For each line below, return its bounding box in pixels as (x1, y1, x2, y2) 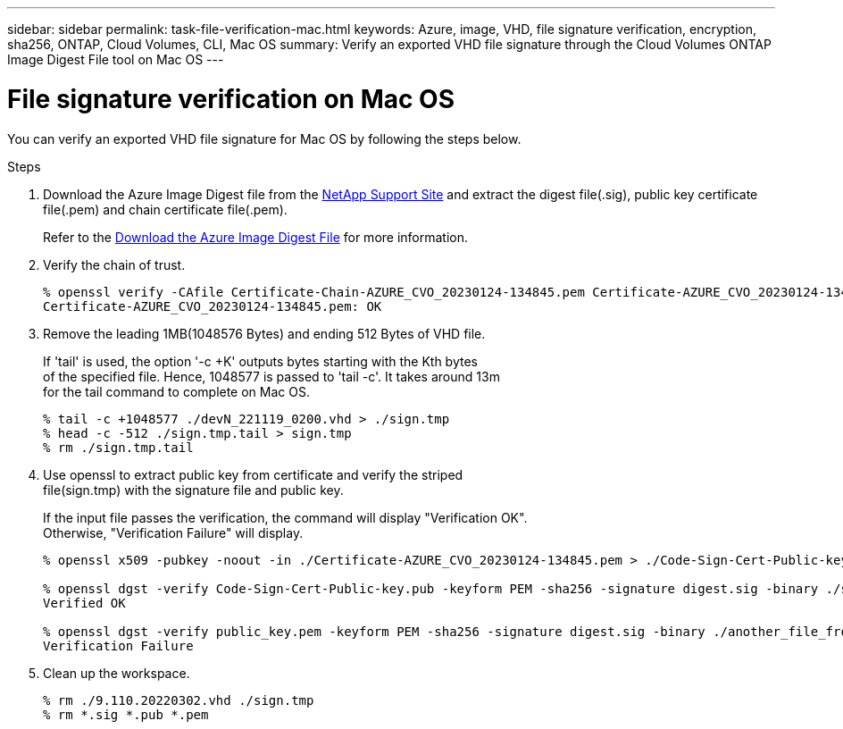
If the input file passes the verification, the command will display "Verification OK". (43, 509, 528, 525)
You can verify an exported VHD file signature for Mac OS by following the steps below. (7, 130, 522, 147)
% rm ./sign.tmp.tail (43, 440, 194, 455)
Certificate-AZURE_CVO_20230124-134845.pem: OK (43, 298, 382, 314)
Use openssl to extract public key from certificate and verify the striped (43, 466, 463, 482)
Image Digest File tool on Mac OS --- (7, 52, 224, 67)
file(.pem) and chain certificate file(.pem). (43, 201, 288, 217)
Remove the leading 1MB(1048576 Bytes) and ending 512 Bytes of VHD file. (43, 325, 486, 341)
